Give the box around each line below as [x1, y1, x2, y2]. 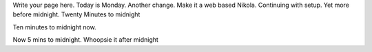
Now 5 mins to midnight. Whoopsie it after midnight [12, 36, 158, 44]
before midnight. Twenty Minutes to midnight [12, 10, 141, 18]
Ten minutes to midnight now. [12, 23, 96, 31]
